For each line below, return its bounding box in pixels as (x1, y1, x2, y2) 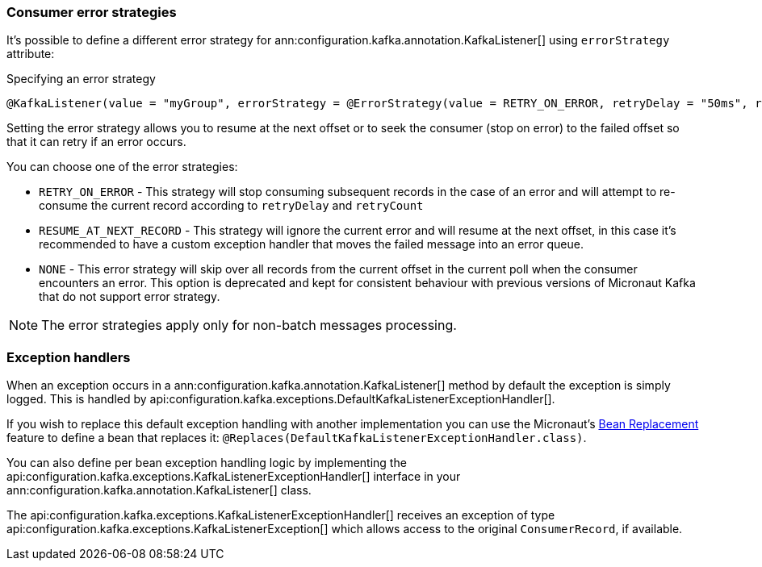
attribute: (6, 47, 55, 61)
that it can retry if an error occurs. (6, 135, 186, 149)
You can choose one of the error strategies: (6, 160, 238, 174)
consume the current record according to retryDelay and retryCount (39, 198, 424, 213)
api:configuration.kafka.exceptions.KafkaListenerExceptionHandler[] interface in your (6, 469, 461, 484)
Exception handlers (6, 348, 131, 365)
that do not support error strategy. (39, 290, 220, 304)
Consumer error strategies (6, 4, 177, 20)
